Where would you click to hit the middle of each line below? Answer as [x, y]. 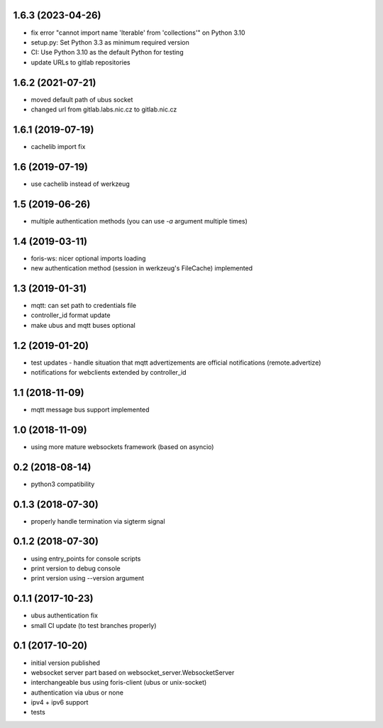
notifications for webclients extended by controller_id [109, 372]
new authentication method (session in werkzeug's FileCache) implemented [142, 268]
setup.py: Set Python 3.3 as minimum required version [110, 42]
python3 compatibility [63, 484]
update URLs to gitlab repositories [81, 62]
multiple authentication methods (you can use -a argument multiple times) [139, 221]
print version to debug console [76, 568]
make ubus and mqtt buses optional [83, 325]
